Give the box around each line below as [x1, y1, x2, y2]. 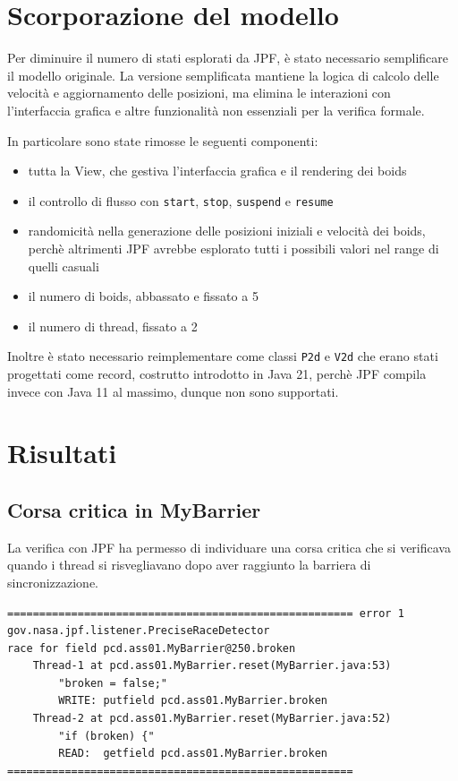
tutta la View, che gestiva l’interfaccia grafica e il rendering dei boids [28, 161, 407, 180]
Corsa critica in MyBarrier [7, 495, 261, 523]
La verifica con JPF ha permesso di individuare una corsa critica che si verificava [7, 537, 451, 556]
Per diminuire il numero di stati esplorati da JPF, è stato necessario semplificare [7, 48, 449, 67]
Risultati [7, 434, 117, 471]
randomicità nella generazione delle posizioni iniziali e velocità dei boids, [28, 221, 426, 240]
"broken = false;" [58, 676, 167, 690]
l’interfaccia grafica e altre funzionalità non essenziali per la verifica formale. [7, 100, 425, 119]
